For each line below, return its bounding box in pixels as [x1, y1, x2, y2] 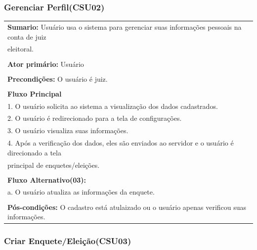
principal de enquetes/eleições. [7, 159, 100, 170]
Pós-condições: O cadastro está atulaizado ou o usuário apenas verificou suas [7, 201, 247, 212]
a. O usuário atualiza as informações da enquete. [7, 187, 155, 197]
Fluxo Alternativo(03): [7, 174, 86, 185]
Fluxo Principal [7, 88, 62, 99]
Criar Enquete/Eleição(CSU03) [4, 235, 131, 247]
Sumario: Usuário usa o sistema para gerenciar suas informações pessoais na [7, 21, 242, 32]
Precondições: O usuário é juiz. [7, 73, 108, 84]
